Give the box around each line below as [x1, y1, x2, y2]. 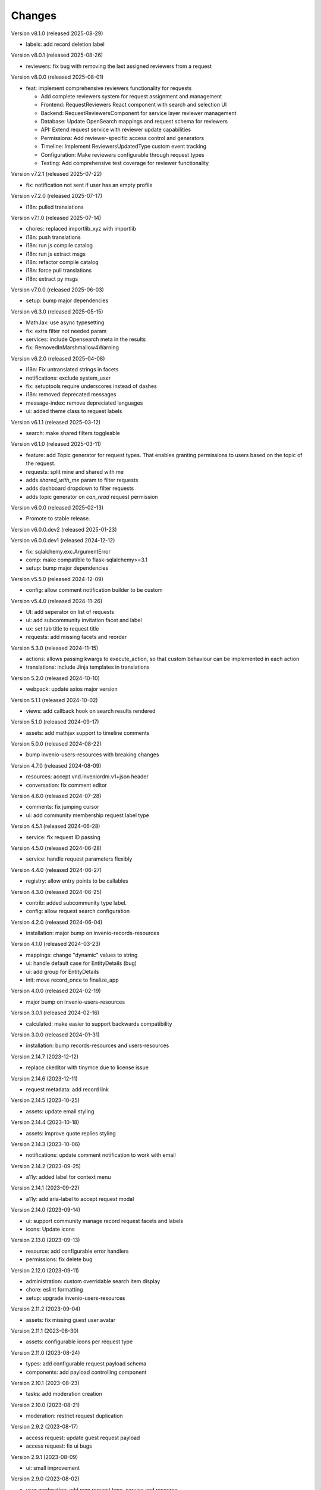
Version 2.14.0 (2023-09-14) [11, 1206, 80, 1213]
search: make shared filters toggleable [26, 429, 120, 436]
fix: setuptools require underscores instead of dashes [26, 383, 157, 390]
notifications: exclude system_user [26, 374, 111, 381]
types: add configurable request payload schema [26, 1360, 147, 1367]
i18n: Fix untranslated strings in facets [26, 366, 119, 373]
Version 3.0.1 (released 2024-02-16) [11, 1009, 100, 1016]
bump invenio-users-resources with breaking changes [26, 751, 159, 758]
